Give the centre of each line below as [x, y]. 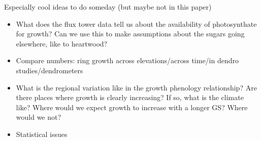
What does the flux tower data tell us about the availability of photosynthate [136, 23]
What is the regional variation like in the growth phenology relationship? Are [136, 87]
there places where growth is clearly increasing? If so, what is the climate [130, 97]
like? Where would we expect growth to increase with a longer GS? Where [132, 107]
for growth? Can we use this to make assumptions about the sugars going [130, 34]
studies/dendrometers [50, 70]
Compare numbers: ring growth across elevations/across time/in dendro [127, 60]
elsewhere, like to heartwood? [62, 43]
